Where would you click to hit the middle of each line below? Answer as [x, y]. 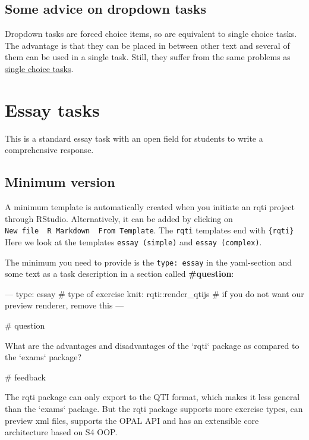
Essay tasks [52, 109]
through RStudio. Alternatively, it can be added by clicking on [119, 218]
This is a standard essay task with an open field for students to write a [134, 138]
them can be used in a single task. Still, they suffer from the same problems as [148, 57]
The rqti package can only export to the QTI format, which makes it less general [152, 397]
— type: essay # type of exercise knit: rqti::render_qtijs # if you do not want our [154, 293]
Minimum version [60, 182]
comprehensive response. [49, 150]
